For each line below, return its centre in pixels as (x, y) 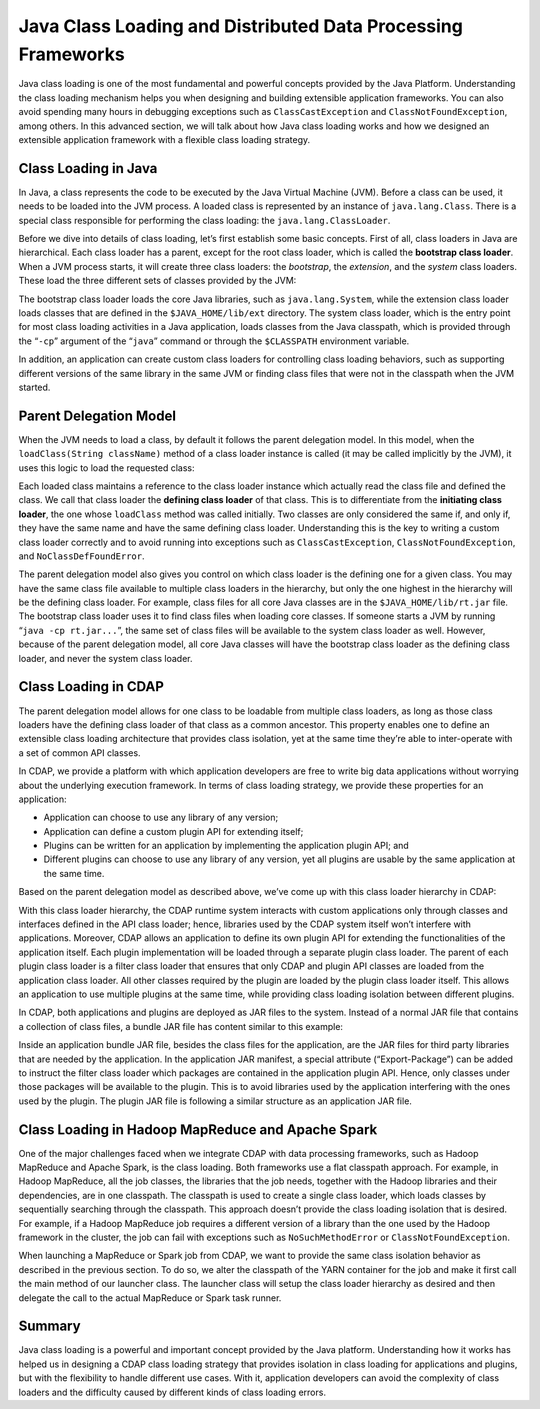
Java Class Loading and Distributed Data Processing (241, 26)
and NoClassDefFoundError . (81, 556)
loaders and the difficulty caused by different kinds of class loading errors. (172, 1392)
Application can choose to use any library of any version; (161, 817)
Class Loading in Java (88, 168)
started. (34, 387)
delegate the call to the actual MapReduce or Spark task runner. (150, 1297)
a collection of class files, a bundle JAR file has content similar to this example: (181, 1026)
